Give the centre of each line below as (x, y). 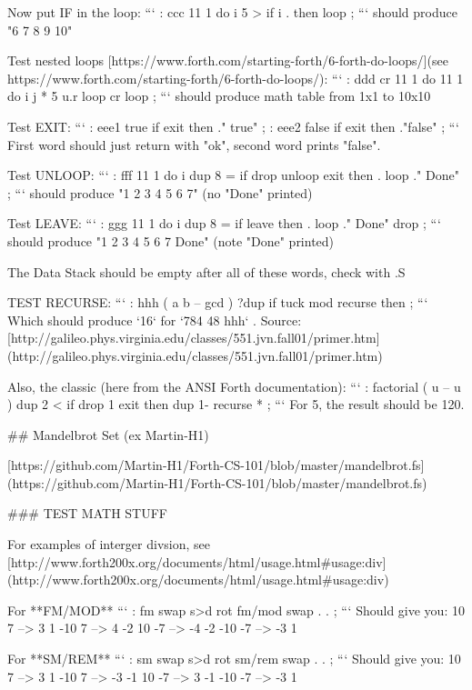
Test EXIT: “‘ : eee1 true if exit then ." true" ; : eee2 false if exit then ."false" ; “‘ (233, 126)
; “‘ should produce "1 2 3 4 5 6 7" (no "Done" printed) (160, 192)
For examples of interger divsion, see (109, 544)
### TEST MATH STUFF (87, 513)
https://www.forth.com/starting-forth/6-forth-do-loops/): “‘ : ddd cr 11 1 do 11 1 (236, 78)
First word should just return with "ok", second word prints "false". (194, 144)
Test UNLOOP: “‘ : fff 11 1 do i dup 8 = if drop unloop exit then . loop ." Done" (233, 175)
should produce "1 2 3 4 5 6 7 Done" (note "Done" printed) (171, 240)
